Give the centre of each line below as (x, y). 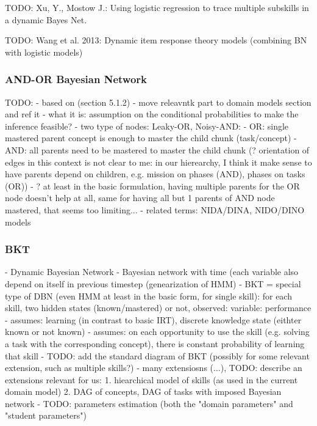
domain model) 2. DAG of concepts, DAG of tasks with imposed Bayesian (143, 391)
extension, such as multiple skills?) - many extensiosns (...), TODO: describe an (154, 368)
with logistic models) (44, 52)
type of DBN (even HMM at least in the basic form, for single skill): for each (148, 296)
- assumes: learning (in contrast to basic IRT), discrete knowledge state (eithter (153, 319)
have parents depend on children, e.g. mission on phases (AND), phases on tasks (155, 174)
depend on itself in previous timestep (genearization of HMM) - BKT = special (153, 283)
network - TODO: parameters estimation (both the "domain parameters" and (149, 403)
